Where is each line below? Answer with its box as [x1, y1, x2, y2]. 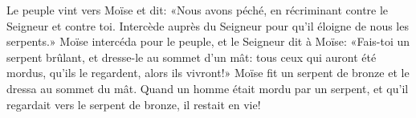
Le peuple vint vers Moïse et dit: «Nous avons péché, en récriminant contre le [6, 2, 389, 18]
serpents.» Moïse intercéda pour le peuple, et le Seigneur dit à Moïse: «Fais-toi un [6, 33, 410, 50]
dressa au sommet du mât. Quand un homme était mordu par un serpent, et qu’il [6, 79, 409, 96]
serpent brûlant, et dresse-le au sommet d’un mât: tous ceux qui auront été [6, 48, 377, 65]
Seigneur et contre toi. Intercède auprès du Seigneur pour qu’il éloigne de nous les [6, 17, 409, 34]
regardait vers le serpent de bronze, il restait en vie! [6, 96, 261, 112]
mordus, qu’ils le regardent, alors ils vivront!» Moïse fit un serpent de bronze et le [6, 64, 410, 81]
